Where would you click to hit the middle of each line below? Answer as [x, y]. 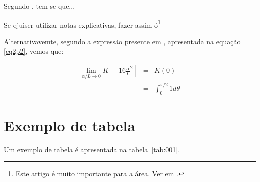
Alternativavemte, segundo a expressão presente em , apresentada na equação [122, 41]
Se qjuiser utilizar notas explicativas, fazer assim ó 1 [82, 24]
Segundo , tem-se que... [40, 6]
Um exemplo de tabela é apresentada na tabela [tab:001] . [92, 149]
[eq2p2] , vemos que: [34, 51]
